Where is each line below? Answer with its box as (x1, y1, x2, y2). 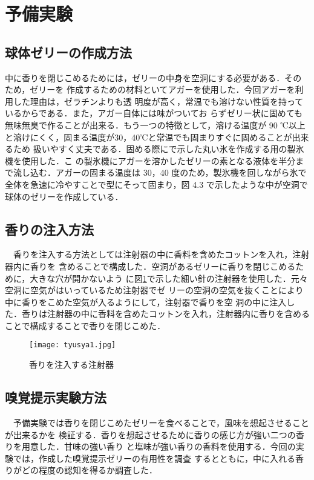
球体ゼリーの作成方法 (5, 42, 132, 61)
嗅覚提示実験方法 (5, 388, 106, 407)
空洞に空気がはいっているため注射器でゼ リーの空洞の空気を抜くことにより (5, 284, 304, 296)
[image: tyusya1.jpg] (29, 341, 116, 350)
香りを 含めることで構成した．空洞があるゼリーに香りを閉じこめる (30, 259, 296, 272)
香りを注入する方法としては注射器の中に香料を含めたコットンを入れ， (13, 248, 293, 261)
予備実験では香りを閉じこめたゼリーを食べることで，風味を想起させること (13, 416, 310, 428)
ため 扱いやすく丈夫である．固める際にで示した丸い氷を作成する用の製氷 (13, 142, 304, 155)
